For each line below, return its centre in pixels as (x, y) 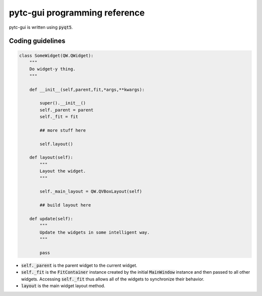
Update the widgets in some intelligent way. (95, 232)
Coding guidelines (37, 41)
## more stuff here (63, 130)
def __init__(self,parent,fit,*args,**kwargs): (87, 89)
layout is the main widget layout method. (63, 286)
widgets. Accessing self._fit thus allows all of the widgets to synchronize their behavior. (113, 279)
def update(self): (51, 218)
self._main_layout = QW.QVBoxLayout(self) (91, 192)
